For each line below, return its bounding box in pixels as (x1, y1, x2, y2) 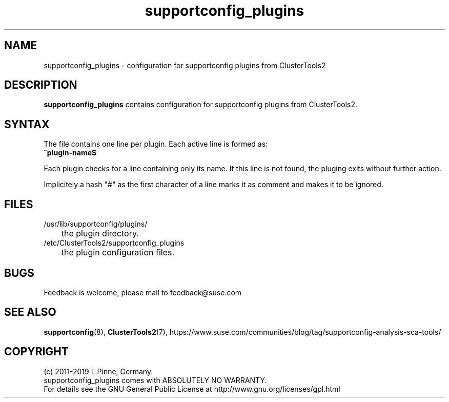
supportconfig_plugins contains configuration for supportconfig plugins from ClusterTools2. (44, 100, 357, 109)
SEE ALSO (4, 306, 56, 319)
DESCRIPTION (4, 78, 77, 92)
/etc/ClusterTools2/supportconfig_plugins (44, 238, 185, 248)
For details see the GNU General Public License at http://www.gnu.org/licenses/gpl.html (44, 384, 340, 393)
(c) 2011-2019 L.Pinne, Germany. (44, 367, 153, 376)
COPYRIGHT (4, 345, 69, 358)
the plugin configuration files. (61, 247, 175, 258)
